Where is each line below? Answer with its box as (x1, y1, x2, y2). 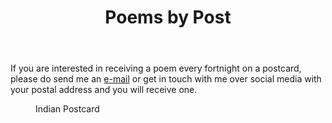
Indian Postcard (35, 103, 100, 115)
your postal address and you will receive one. (10, 84, 198, 96)
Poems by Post (104, 6, 232, 29)
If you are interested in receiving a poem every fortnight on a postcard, (10, 62, 302, 75)
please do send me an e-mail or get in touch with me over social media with (10, 73, 322, 85)
